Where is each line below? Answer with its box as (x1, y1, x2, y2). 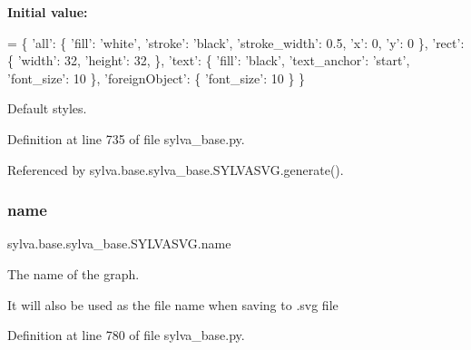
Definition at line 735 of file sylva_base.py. (7, 129, 245, 148)
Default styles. (7, 99, 87, 118)
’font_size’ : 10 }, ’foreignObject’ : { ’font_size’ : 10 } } (7, 68, 306, 87)
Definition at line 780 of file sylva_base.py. (7, 326, 245, 345)
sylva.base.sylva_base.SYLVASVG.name (7, 234, 231, 253)
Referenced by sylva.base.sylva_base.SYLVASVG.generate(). (7, 160, 344, 179)
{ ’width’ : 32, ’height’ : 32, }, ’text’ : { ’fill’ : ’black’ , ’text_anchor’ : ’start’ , (7, 51, 410, 70)
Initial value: (7, 3, 88, 21)
